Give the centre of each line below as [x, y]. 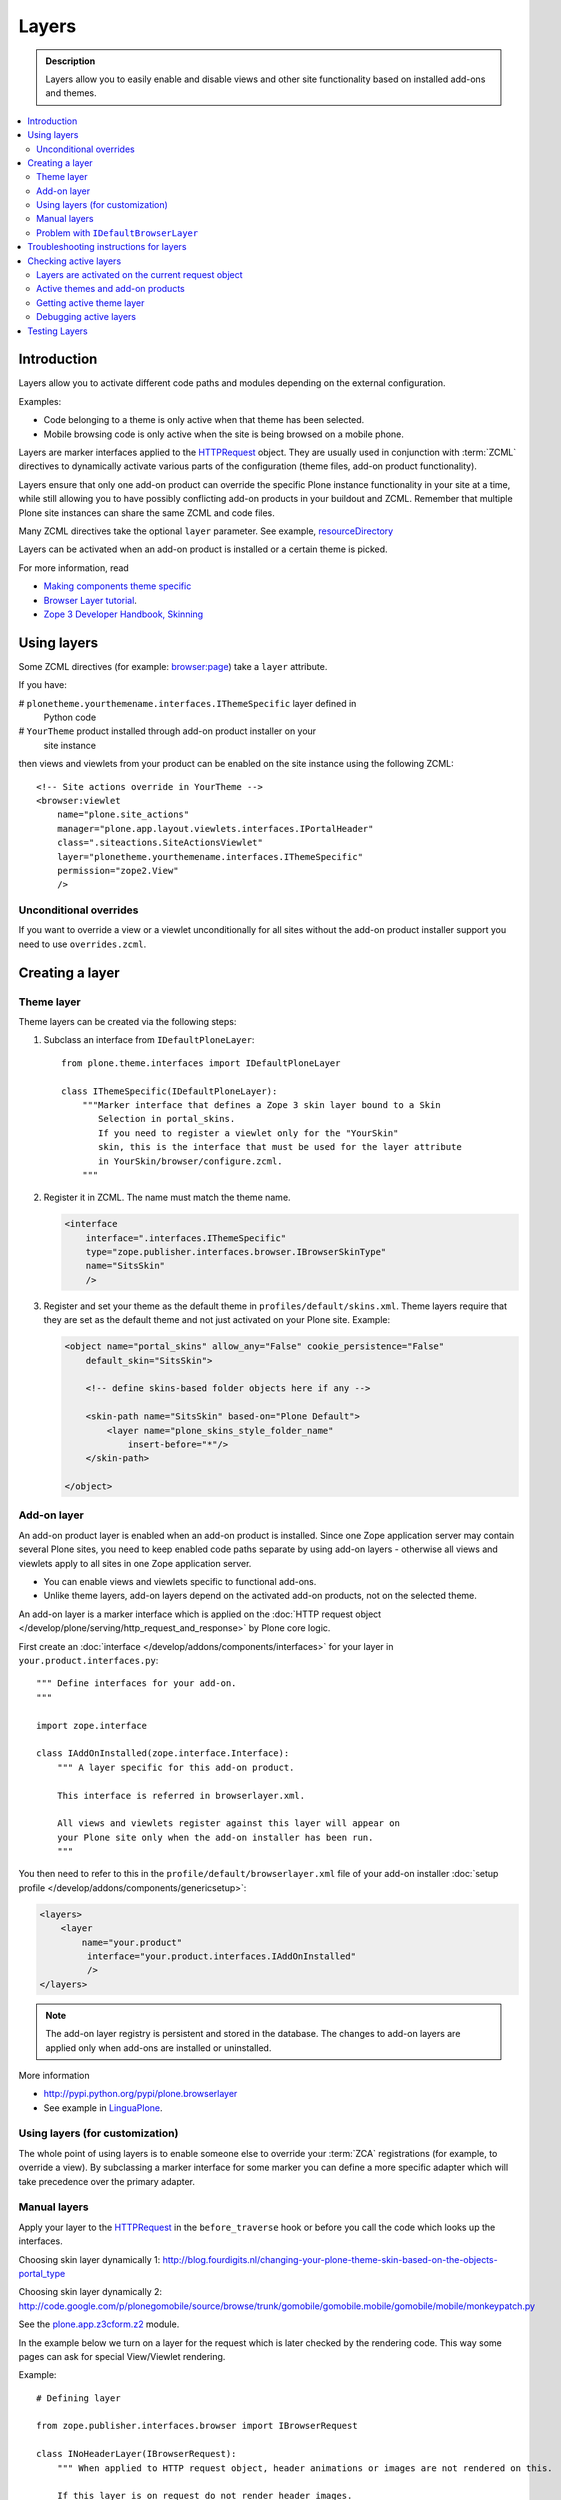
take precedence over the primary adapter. [106, 2181]
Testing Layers [58, 331]
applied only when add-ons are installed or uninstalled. [158, 2047]
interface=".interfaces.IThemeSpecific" [186, 1238]
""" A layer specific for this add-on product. [175, 1767]
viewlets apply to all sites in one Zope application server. [135, 1563]
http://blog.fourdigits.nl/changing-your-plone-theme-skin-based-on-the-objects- [330, 2259]
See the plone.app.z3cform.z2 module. [99, 2324]
